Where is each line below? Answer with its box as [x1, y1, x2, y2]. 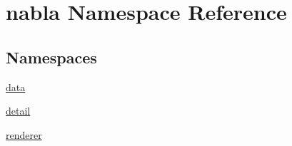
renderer [6, 127, 42, 142]
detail [6, 103, 31, 118]
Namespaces [6, 46, 97, 68]
